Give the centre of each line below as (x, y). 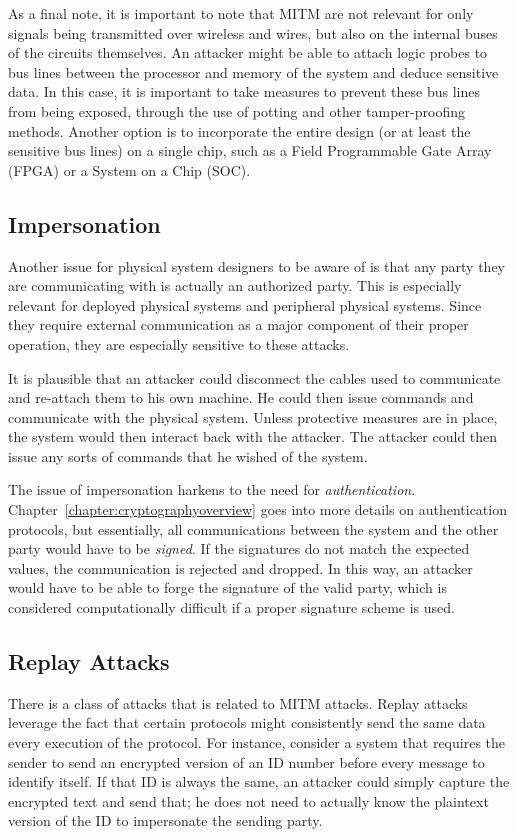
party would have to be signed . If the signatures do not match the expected (239, 548)
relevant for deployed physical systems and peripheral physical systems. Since (245, 304)
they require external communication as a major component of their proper (238, 324)
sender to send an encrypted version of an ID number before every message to (246, 761)
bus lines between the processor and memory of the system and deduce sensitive (253, 71)
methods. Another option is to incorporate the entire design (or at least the (239, 130)
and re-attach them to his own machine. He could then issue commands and (241, 397)
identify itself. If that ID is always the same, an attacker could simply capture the (259, 781)
